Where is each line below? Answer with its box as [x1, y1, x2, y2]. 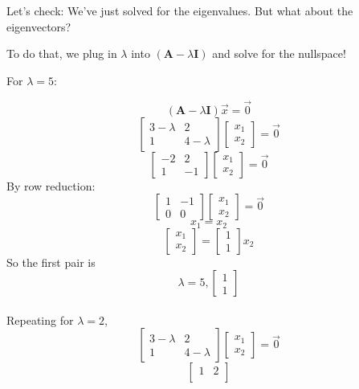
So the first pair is [6, 253, 96, 270]
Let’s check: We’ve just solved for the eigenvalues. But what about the [6, 2, 353, 18]
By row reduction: [6, 177, 96, 194]
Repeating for [6, 311, 74, 328]
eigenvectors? [6, 18, 71, 35]
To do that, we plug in [6, 45, 117, 62]
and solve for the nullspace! [212, 45, 346, 62]
